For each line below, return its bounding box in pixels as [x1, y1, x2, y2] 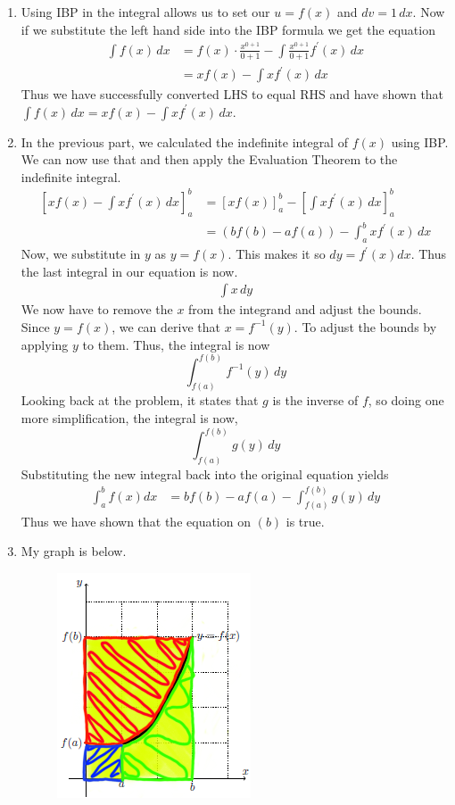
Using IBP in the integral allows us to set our [21, 3, 270, 21]
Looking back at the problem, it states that [21, 391, 259, 410]
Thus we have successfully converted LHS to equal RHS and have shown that [21, 85, 444, 104]
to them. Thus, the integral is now [82, 335, 270, 353]
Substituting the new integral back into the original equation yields [21, 464, 389, 483]
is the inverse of [272, 391, 359, 410]
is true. [285, 511, 325, 530]
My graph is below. [21, 542, 127, 560]
